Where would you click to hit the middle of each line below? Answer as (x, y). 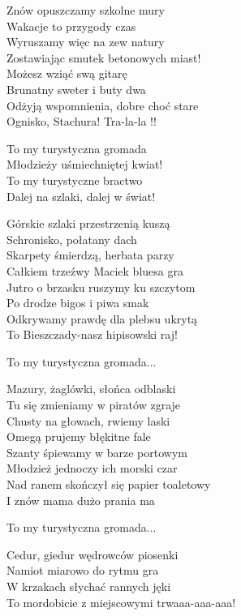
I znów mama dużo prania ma (81, 500)
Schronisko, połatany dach (72, 239)
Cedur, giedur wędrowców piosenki (93, 554)
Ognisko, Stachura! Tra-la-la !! (82, 121)
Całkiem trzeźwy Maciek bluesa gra (95, 270)
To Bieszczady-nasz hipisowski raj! (92, 334)
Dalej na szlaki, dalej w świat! (81, 196)
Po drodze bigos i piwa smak (78, 303)
